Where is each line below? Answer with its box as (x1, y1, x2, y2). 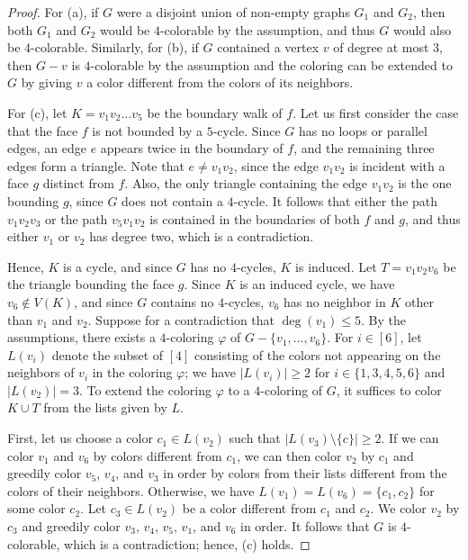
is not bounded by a (92, 121, 202, 140)
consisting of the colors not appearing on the (194, 345, 441, 364)
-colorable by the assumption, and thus (159, 20, 375, 39)
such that (229, 429, 281, 447)
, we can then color (237, 446, 342, 465)
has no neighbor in (283, 292, 386, 311)
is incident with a (349, 156, 445, 175)
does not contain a (121, 191, 223, 210)
